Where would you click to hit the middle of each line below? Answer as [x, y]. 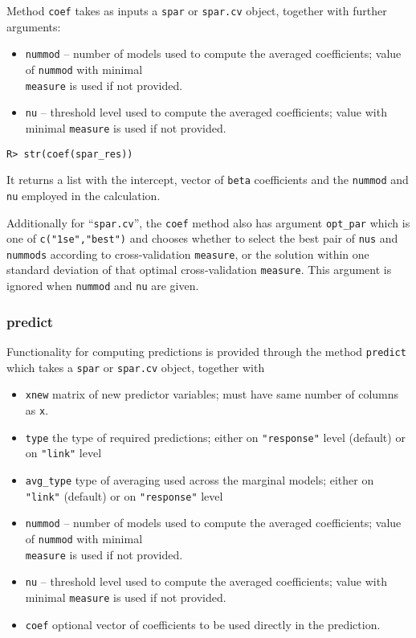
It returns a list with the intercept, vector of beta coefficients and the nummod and [208, 180]
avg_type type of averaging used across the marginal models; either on [200, 479]
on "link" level [63, 453]
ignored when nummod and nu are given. [103, 286]
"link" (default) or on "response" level [124, 495]
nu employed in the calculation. [84, 195]
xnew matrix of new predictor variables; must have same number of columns [212, 394]
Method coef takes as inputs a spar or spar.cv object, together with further [197, 10]
